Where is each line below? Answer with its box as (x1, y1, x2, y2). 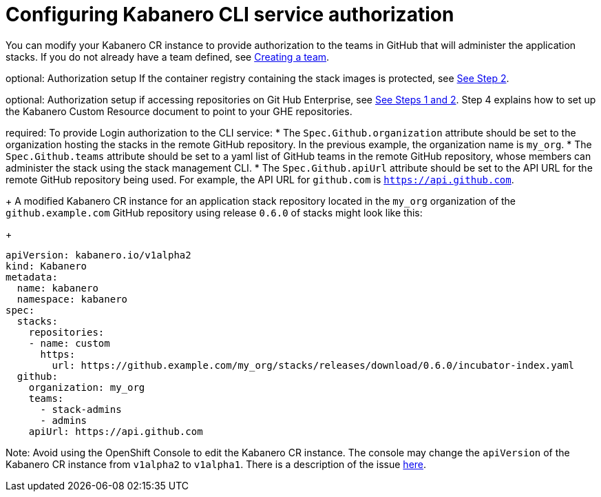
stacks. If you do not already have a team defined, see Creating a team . (6, 50, 330, 63)
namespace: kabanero (17, 293, 128, 305)
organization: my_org (28, 381, 145, 393)
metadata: (6, 271, 58, 283)
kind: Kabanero (6, 260, 87, 272)
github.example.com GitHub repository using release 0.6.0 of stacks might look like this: (6, 206, 423, 219)
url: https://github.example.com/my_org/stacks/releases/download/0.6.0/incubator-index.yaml (52, 359, 575, 371)
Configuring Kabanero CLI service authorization (6, 3, 454, 26)
